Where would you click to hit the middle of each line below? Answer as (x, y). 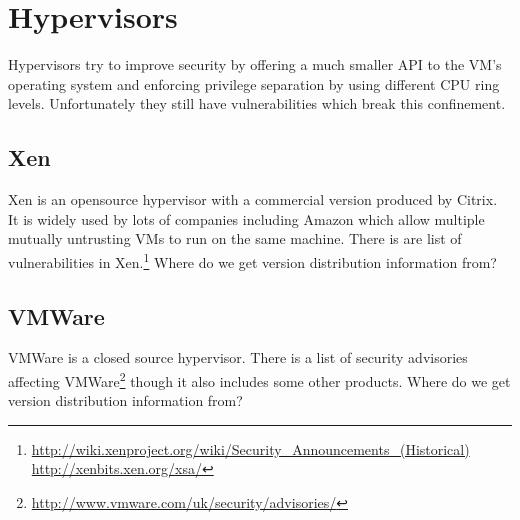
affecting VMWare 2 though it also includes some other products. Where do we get (259, 379)
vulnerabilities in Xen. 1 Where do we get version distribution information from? (252, 260)
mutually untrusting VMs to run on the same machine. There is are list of (235, 238)
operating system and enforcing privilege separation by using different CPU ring (254, 83)
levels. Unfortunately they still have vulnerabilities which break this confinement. (257, 103)
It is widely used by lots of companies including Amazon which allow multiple (246, 218)
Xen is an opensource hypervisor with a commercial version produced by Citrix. (253, 199)
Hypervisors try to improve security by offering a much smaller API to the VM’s (255, 64)
